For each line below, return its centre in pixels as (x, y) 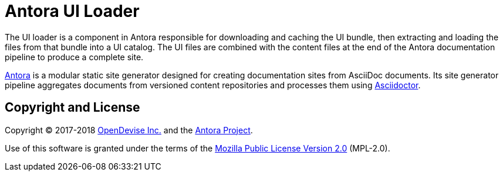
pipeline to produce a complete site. (74, 57)
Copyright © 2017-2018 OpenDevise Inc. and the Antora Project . (129, 130)
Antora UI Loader (72, 11)
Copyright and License (72, 108)
